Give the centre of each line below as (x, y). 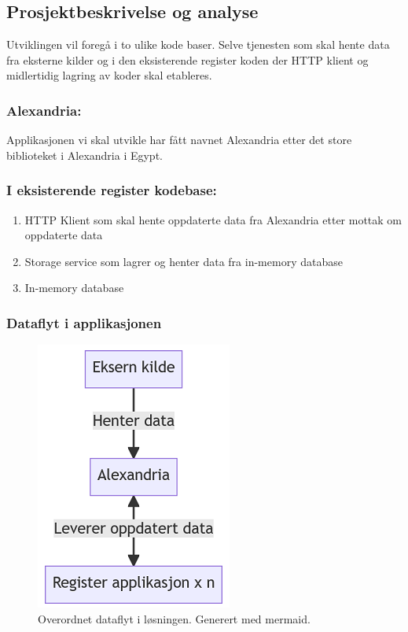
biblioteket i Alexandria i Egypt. (85, 155)
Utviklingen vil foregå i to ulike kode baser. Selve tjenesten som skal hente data (198, 44)
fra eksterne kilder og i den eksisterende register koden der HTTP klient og (187, 59)
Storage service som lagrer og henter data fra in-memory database (184, 261)
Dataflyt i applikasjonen (84, 322)
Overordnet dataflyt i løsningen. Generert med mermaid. (174, 618)
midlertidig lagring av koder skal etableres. (109, 75)
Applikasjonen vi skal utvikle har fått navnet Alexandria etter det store (179, 140)
